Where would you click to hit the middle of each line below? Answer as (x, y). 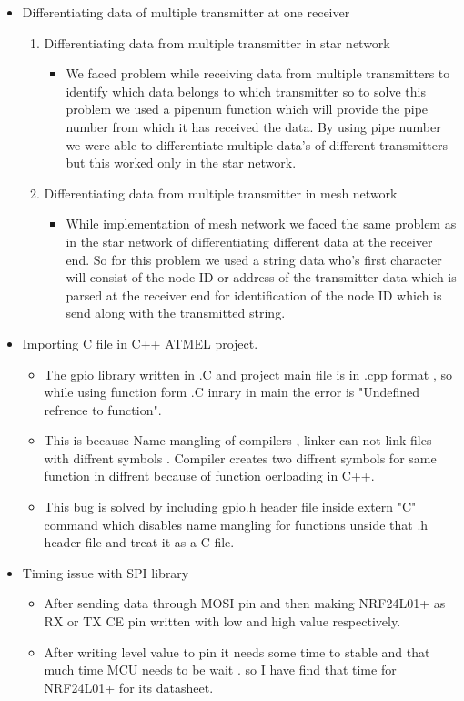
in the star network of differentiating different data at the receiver (249, 241)
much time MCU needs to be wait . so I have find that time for (220, 670)
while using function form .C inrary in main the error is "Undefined (232, 392)
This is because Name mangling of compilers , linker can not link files (238, 440)
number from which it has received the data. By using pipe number (253, 126)
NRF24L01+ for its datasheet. (129, 687)
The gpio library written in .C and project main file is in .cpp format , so (248, 374)
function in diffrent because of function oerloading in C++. (209, 476)
